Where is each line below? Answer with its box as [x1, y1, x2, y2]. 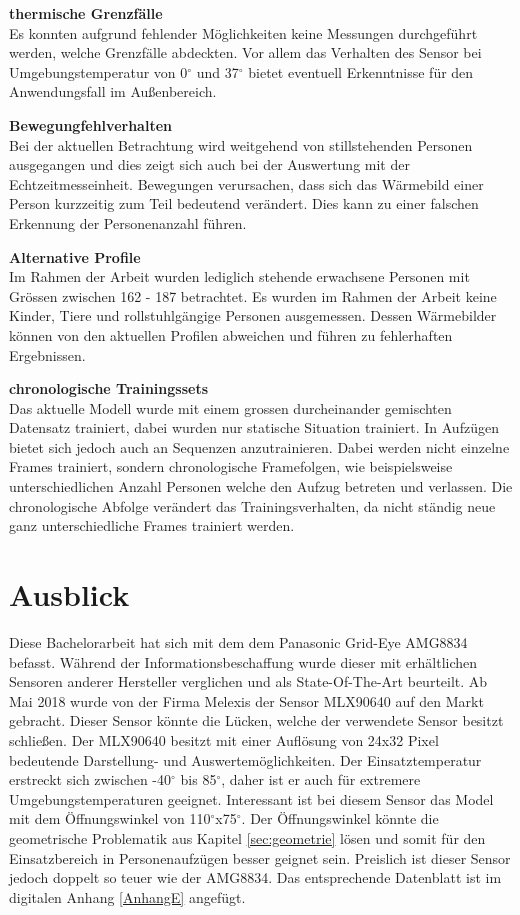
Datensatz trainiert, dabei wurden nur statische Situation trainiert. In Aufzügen [9, 417, 499, 438]
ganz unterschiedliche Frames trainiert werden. [9, 515, 295, 536]
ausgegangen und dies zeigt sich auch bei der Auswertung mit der [9, 154, 410, 175]
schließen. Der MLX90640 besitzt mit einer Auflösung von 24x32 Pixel [9, 729, 439, 750]
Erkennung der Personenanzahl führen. [9, 212, 247, 233]
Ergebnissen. [9, 344, 86, 365]
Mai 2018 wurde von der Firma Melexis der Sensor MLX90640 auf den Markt [9, 690, 484, 711]
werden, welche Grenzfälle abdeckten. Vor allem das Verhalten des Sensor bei [9, 42, 482, 63]
